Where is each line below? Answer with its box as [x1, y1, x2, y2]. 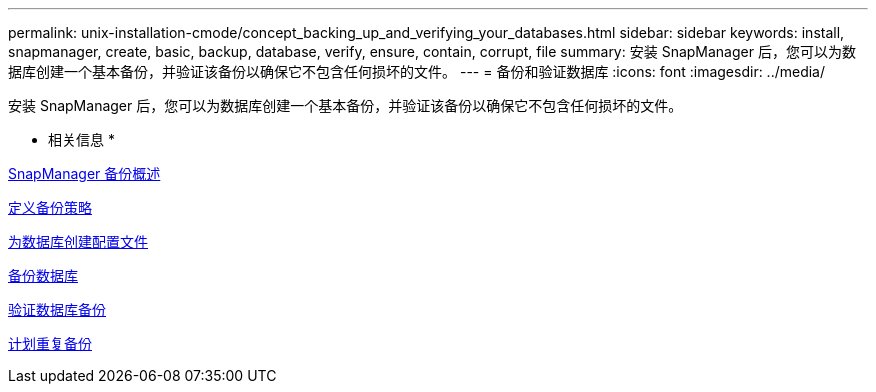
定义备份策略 [8, 199, 92, 216]
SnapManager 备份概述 [8, 165, 161, 182]
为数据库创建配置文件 [8, 233, 148, 250]
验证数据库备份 [8, 301, 106, 318]
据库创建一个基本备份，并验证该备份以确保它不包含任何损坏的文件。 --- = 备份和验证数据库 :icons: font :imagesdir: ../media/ [8, 63, 826, 80]
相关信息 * [48, 131, 115, 148]
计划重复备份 [8, 335, 92, 352]
